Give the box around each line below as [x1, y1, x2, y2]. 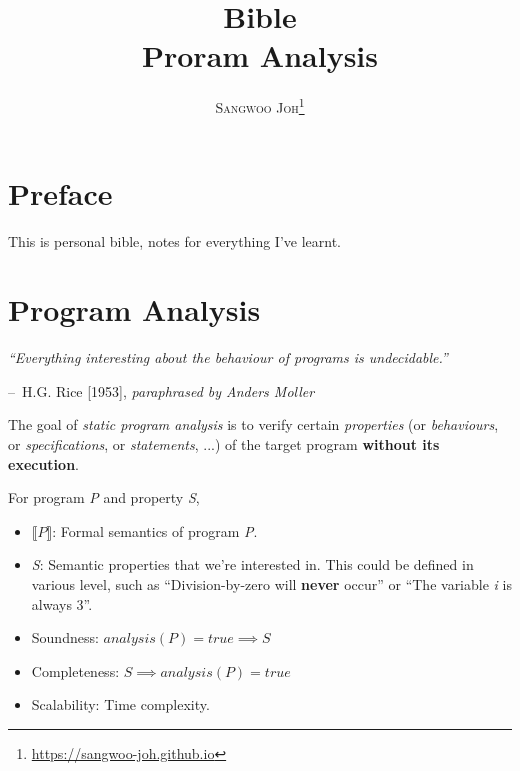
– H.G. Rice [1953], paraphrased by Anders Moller [8, 380, 315, 401]
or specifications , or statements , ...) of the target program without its [8, 434, 440, 454]
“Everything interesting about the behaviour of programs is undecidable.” [8, 347, 448, 368]
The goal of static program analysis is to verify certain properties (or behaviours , [8, 414, 499, 435]
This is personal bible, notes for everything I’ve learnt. [8, 230, 341, 251]
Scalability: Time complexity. [31, 694, 210, 715]
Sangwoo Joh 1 [215, 94, 305, 117]
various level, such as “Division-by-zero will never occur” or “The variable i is [31, 573, 512, 594]
